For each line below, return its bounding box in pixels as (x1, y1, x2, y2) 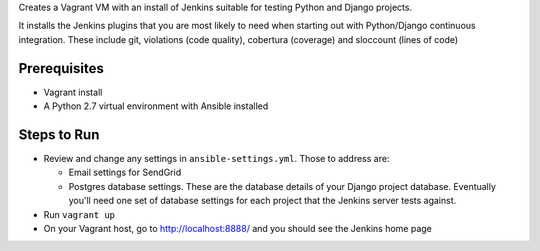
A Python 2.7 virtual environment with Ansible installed (43, 100, 269, 112)
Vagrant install (43, 86, 103, 98)
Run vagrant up (43, 208, 115, 220)
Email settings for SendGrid (68, 166, 182, 179)
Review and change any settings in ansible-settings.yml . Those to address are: (43, 152, 390, 164)
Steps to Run (18, 126, 100, 143)
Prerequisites (18, 60, 104, 77)
